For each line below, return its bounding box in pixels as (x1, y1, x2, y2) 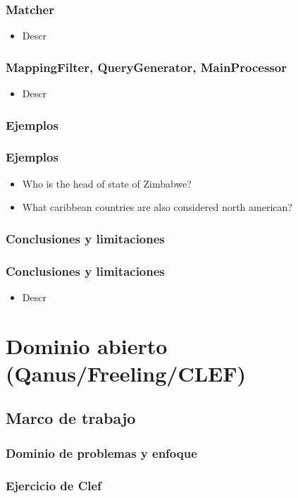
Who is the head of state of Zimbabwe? (22, 176, 192, 190)
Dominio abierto (6, 331, 168, 360)
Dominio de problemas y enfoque (6, 444, 197, 461)
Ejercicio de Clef (6, 476, 101, 494)
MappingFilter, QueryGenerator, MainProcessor (6, 58, 287, 75)
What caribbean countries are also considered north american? (22, 200, 292, 214)
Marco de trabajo (6, 407, 136, 429)
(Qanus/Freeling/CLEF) (6, 358, 246, 387)
